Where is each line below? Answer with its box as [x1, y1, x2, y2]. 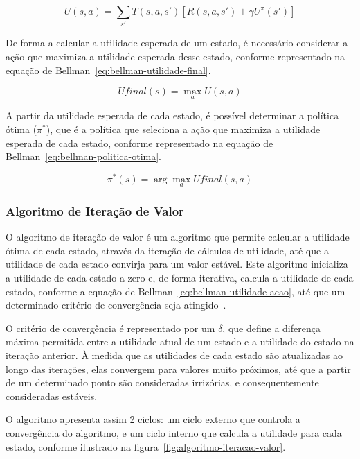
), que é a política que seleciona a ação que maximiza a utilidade [46, 121, 321, 136]
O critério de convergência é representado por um [6, 320, 215, 335]
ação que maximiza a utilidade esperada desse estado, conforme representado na [6, 49, 345, 63]
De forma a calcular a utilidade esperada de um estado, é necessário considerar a [6, 35, 348, 50]
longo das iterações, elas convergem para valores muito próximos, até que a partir [6, 361, 351, 376]
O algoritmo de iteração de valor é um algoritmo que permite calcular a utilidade [6, 230, 350, 244]
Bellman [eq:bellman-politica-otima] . [6, 149, 162, 164]
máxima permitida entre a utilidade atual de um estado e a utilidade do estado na [6, 334, 354, 349]
